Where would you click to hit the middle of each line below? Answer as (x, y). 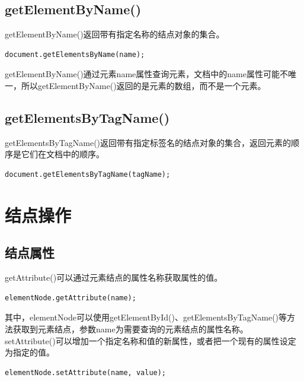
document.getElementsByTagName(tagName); (88, 174)
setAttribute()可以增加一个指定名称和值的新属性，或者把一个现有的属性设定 (151, 340)
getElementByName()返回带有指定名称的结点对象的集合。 (115, 34)
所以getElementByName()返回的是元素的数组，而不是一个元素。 (143, 85)
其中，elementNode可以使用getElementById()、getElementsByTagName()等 (146, 317)
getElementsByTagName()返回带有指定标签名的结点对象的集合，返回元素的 (148, 142)
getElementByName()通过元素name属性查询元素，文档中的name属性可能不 (146, 74)
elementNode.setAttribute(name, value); (86, 372)
